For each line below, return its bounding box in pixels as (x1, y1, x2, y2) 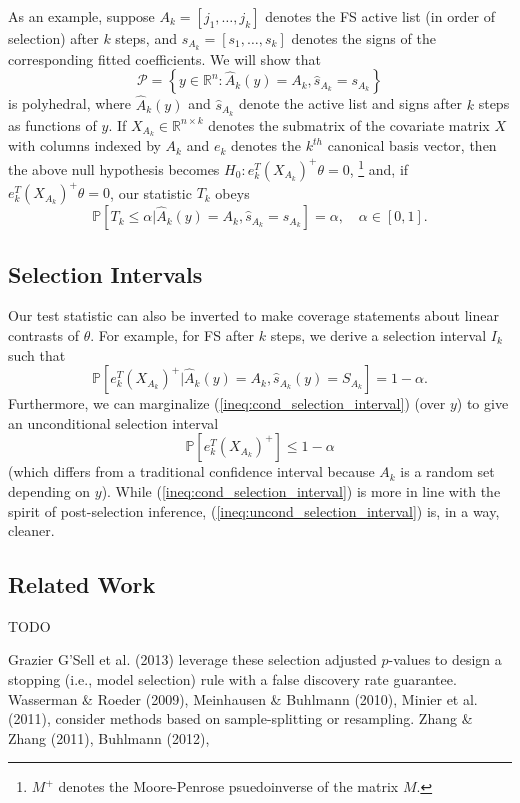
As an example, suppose (8, 6, 155, 26)
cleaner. (8, 520, 55, 541)
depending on (8, 480, 91, 501)
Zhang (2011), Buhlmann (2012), (8, 727, 210, 748)
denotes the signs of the (291, 28, 436, 48)
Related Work (8, 569, 156, 600)
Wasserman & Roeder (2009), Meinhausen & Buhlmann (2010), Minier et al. (8, 688, 478, 709)
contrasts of (8, 324, 79, 345)
